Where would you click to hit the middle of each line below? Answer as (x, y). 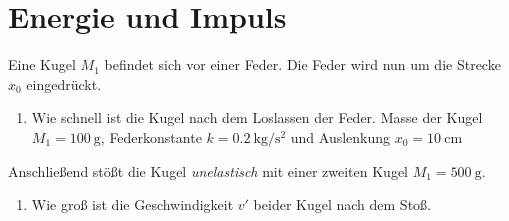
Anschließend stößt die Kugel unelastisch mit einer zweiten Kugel (208, 170)
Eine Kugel (42, 64)
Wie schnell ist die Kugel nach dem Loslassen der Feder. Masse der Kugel (257, 117)
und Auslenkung (340, 136)
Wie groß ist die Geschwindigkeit (132, 204)
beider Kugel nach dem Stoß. (342, 204)
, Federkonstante (151, 136)
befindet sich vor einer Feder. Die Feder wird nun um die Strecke (302, 64)
